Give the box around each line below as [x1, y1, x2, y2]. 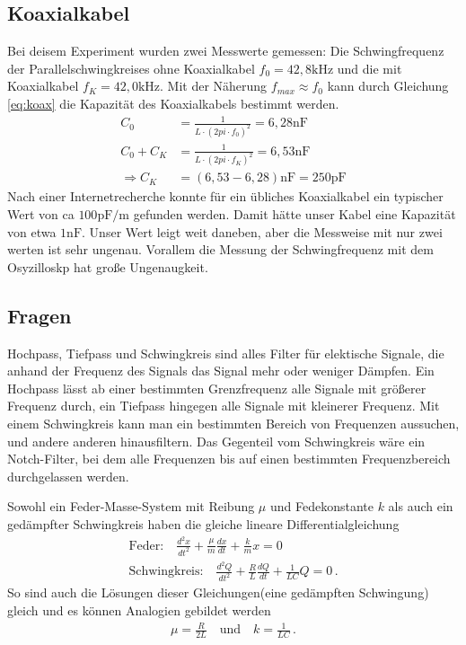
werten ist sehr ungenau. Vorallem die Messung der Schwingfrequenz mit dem [7, 240, 434, 259]
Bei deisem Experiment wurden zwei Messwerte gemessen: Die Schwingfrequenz [7, 41, 444, 60]
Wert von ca [7, 205, 75, 224]
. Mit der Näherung [160, 76, 268, 95]
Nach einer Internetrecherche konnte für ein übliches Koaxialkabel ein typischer [7, 187, 444, 206]
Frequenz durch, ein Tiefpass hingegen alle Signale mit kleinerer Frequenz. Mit [7, 396, 440, 415]
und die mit [337, 58, 402, 77]
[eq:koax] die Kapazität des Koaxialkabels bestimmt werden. [7, 93, 339, 112]
